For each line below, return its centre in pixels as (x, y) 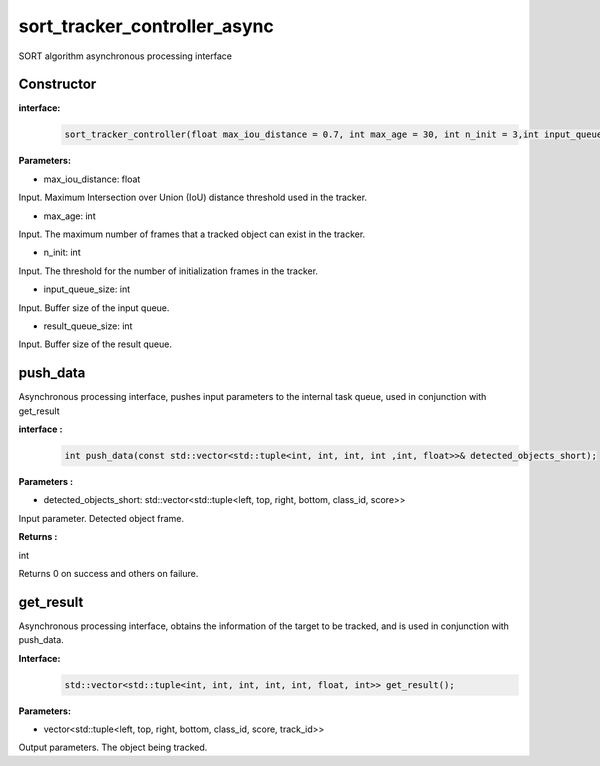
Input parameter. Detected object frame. (101, 518)
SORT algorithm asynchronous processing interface (125, 56)
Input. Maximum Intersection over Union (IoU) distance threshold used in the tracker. (193, 197)
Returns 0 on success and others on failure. (108, 573)
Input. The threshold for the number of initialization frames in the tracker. (168, 271)
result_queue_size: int (88, 326)
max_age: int (69, 216)
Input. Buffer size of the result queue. (95, 344)
